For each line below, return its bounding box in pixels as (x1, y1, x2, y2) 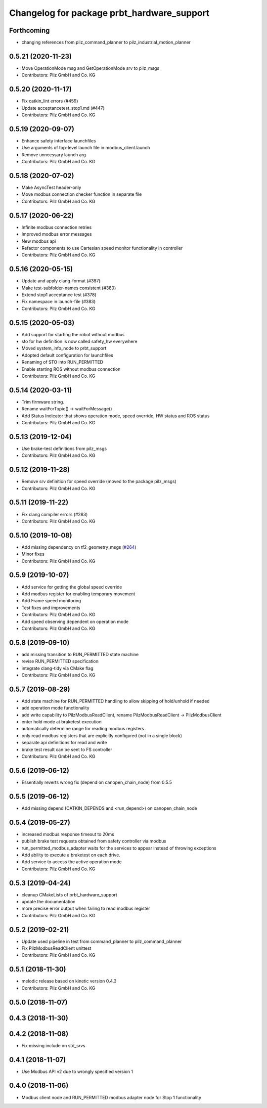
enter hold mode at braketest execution (21, 719, 102, 725)
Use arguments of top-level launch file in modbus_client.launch (21, 145, 150, 151)
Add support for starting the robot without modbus (21, 331, 125, 337)
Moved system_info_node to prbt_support (21, 345, 107, 351)
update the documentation (21, 898, 76, 904)
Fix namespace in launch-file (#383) (21, 299, 96, 305)
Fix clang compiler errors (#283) (21, 511, 88, 517)
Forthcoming (9, 26, 50, 35)
